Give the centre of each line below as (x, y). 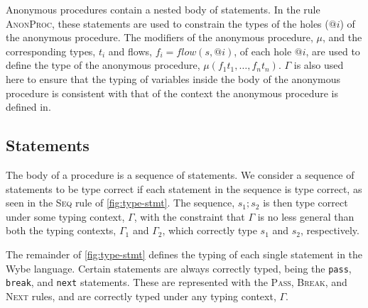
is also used (319, 65)
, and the (342, 37)
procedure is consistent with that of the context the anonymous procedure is (172, 93)
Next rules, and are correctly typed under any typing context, (141, 296)
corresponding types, (51, 51)
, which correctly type (210, 230)
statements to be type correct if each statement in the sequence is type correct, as (184, 188)
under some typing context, (65, 216)
